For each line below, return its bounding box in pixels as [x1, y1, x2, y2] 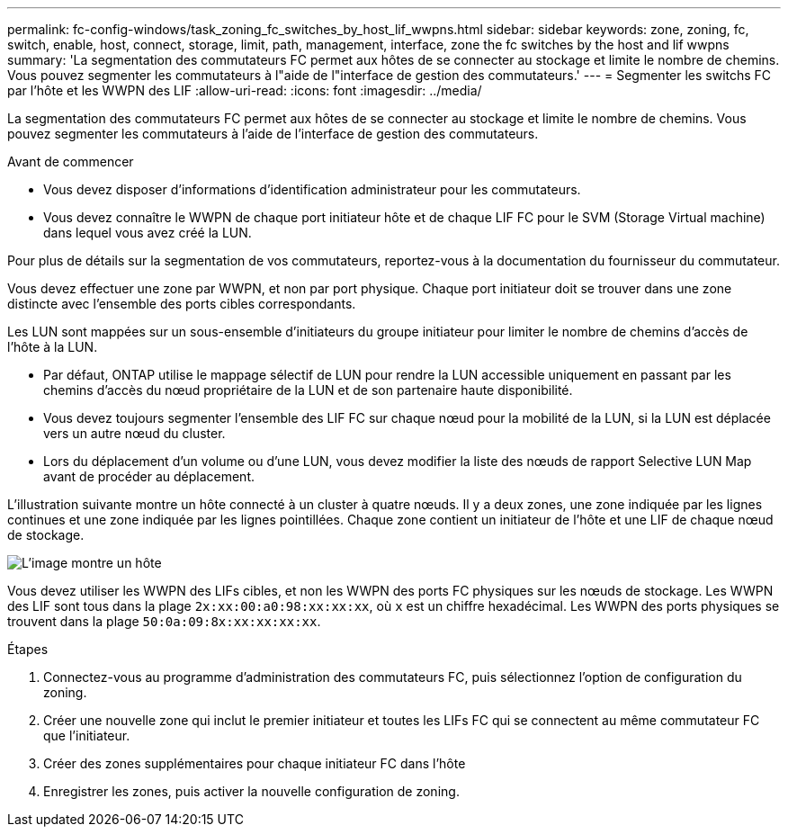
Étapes [7, 641, 49, 657]
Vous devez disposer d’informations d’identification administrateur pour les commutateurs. [43, 182, 581, 197]
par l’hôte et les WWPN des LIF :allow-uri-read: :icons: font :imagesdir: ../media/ [7, 83, 482, 98]
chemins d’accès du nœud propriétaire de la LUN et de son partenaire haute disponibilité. [43, 382, 573, 398]
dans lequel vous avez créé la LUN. [43, 225, 252, 240]
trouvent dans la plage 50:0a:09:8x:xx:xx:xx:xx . [7, 614, 321, 629]
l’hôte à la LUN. [7, 339, 98, 354]
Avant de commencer [7, 154, 134, 169]
